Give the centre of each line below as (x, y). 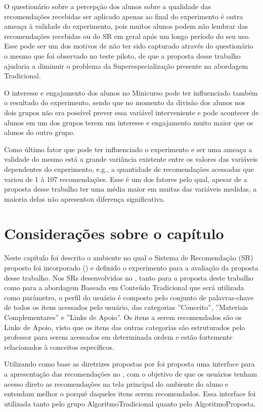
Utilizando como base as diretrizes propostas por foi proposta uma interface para (129, 364)
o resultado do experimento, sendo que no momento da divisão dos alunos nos (125, 102)
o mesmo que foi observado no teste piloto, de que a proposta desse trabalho (122, 55)
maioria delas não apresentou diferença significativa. (85, 198)
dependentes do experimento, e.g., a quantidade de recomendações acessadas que (129, 169)
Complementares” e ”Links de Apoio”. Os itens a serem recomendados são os (123, 317)
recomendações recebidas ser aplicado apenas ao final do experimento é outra (124, 16)
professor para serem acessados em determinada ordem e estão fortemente (118, 337)
